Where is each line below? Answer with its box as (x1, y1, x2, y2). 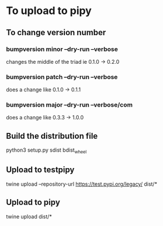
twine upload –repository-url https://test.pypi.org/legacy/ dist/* (6, 180, 158, 187)
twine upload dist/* (6, 213, 53, 220)
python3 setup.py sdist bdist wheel (6, 146, 87, 155)
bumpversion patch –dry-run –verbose (6, 73, 118, 81)
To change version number (6, 28, 106, 37)
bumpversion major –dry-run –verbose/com (6, 101, 133, 109)
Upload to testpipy (6, 165, 75, 175)
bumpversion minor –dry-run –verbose (6, 45, 118, 53)
